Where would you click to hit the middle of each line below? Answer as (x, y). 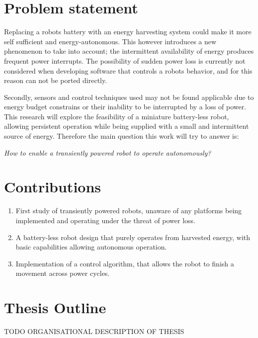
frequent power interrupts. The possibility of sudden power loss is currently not (125, 60)
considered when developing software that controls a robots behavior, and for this (128, 70)
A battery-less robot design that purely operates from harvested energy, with (133, 237)
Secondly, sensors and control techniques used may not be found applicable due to (129, 97)
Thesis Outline (55, 307)
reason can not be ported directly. (56, 80)
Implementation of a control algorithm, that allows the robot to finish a (125, 263)
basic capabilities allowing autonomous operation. (91, 247)
